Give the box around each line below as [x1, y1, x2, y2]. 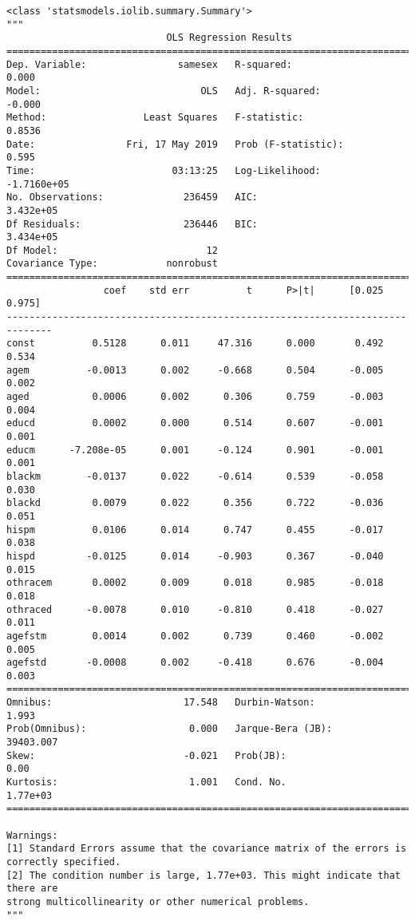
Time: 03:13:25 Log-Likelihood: [6, 164, 321, 176]
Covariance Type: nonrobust [6, 258, 218, 270]
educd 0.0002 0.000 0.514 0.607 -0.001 [6, 417, 384, 429]
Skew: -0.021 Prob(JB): [6, 749, 287, 761]
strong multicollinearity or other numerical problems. [6, 895, 310, 907]
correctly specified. [6, 856, 121, 868]
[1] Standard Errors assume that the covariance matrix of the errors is [6, 843, 407, 855]
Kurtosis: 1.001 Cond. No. [6, 777, 287, 789]
